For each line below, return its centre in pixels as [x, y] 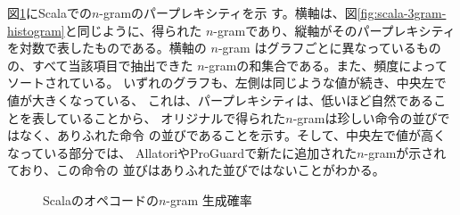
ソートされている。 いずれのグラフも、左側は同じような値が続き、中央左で [227, 83]
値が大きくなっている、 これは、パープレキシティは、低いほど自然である [221, 99]
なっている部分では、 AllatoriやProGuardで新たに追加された [182, 152]
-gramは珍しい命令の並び [365, 117]
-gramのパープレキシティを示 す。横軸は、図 [228, 12]
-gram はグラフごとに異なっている [317, 48]
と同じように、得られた [133, 30]
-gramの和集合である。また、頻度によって [326, 65]
